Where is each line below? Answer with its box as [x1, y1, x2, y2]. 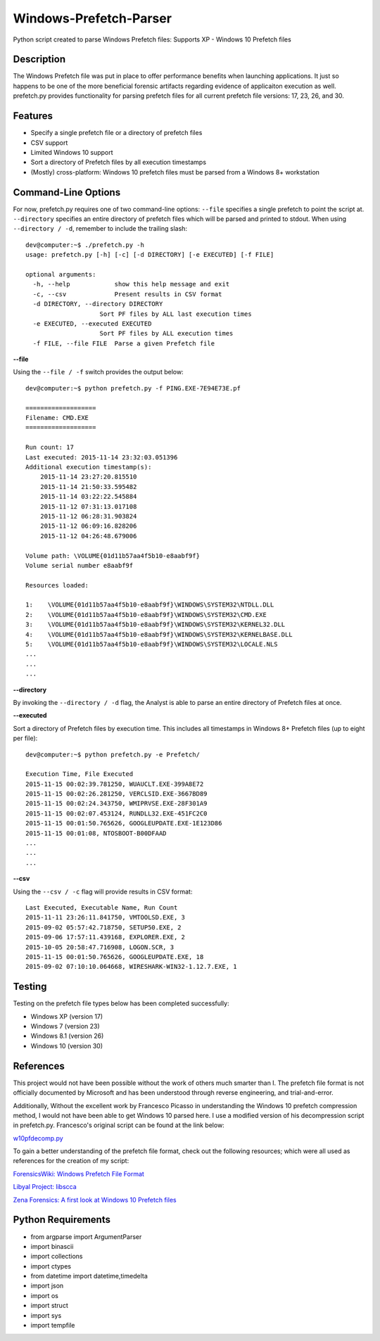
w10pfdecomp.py [13, 1133, 63, 1143]
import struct [30, 1302, 68, 1310]
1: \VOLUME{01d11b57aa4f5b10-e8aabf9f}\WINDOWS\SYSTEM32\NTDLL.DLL [25, 601, 274, 609]
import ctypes [30, 1261, 72, 1270]
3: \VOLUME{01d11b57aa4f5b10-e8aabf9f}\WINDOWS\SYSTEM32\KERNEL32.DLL [25, 621, 286, 629]
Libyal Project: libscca [13, 1183, 77, 1191]
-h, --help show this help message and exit [32, 280, 230, 288]
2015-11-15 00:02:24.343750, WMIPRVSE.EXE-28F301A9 [25, 799, 208, 808]
